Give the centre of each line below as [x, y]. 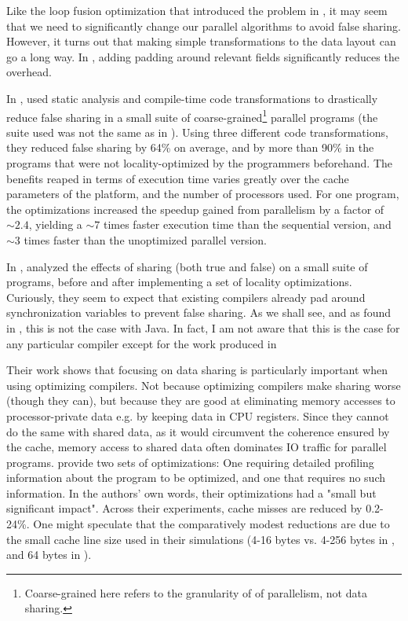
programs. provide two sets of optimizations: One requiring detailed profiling [190, 462]
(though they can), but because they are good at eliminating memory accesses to [201, 401]
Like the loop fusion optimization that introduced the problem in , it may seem [197, 10]
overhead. [29, 72]
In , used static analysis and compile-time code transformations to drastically [192, 98]
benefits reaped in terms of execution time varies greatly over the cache [178, 178]
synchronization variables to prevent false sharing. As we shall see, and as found [199, 312]
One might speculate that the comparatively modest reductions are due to [211, 524]
